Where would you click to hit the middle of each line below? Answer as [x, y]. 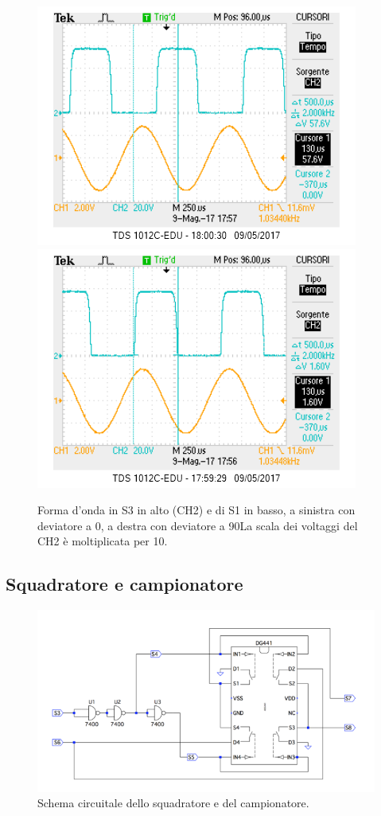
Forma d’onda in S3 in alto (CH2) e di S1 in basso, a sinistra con [196, 510]
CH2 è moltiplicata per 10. [103, 541]
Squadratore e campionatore [124, 584]
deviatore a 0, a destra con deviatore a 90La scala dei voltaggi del [198, 525]
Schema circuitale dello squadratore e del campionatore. [173, 803]
